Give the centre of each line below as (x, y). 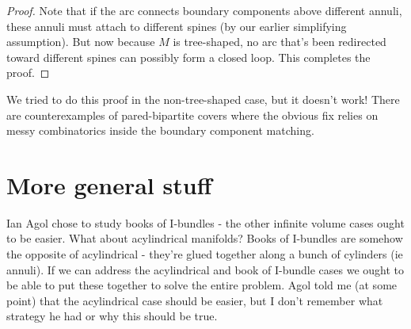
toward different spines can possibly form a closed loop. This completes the (188, 57)
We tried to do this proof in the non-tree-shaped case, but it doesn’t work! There (203, 99)
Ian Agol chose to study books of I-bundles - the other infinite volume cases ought (205, 222)
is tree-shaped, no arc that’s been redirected (280, 42)
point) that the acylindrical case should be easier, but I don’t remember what (195, 300)
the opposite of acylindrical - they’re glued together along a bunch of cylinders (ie (205, 254)
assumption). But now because (81, 42)
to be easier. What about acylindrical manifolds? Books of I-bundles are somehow (205, 238)
